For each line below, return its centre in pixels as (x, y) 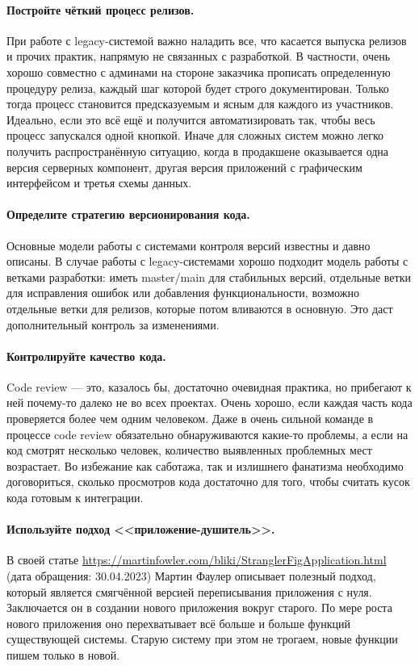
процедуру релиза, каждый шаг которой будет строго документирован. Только (198, 88)
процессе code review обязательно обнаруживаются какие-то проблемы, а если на (207, 434)
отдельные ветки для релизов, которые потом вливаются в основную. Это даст (200, 308)
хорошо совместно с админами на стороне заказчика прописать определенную (199, 71)
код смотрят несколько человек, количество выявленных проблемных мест (189, 450)
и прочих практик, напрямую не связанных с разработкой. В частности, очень (199, 56)
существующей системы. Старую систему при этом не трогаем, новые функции (202, 639)
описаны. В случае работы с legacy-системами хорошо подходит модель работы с (207, 261)
